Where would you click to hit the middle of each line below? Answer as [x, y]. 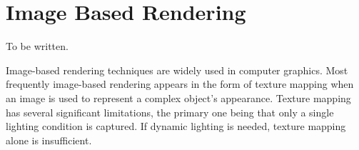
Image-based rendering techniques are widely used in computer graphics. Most [177, 70]
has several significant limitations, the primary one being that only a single [170, 112]
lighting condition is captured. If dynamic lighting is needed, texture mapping [176, 126]
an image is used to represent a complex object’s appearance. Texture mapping [178, 97]
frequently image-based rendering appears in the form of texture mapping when [180, 84]
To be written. [37, 46]
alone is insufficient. [49, 140]
